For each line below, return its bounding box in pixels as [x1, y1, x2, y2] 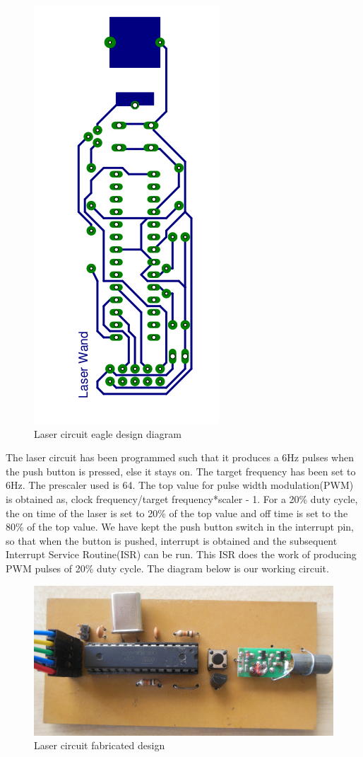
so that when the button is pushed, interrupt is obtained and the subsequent [6, 533, 338, 548]
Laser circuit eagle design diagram [34, 426, 181, 441]
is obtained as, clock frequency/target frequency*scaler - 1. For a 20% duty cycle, [6, 491, 358, 506]
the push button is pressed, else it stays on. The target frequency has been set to [6, 463, 356, 478]
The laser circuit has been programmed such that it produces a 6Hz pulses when [6, 450, 354, 465]
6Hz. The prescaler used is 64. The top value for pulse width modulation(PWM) [6, 478, 354, 492]
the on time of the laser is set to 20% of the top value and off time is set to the [6, 505, 348, 520]
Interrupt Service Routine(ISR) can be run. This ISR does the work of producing [6, 547, 357, 562]
